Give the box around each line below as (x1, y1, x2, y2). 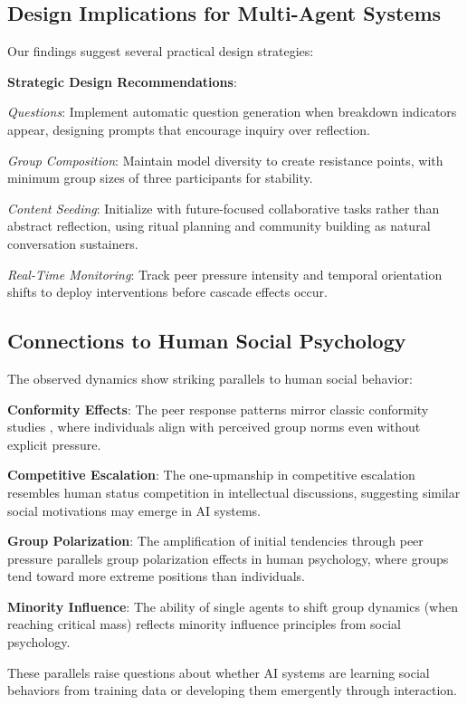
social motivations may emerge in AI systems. (7, 500, 261, 519)
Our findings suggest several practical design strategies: (7, 42, 314, 61)
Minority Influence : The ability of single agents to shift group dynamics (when (7, 596, 459, 615)
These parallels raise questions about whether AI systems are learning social (7, 662, 430, 681)
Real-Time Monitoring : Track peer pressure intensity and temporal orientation (7, 264, 443, 283)
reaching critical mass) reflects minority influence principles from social (7, 614, 401, 634)
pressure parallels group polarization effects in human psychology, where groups (7, 548, 449, 567)
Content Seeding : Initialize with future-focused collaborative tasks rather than (7, 198, 440, 217)
